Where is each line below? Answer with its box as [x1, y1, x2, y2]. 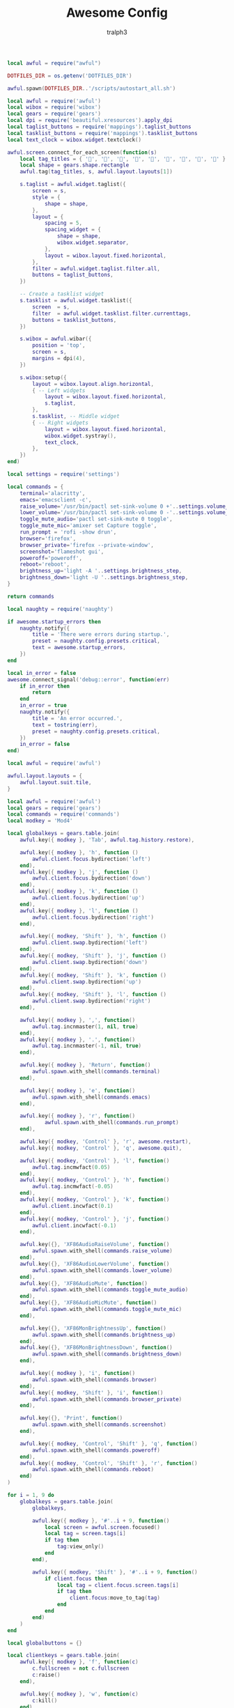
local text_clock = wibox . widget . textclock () [7, 136, 141, 143]
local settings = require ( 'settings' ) [7, 471, 120, 478]
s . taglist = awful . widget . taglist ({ [19, 181, 127, 188]
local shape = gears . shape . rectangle [19, 162, 130, 169]
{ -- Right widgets [32, 419, 89, 426]
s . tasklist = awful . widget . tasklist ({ [19, 297, 132, 304]
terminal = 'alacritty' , [19, 490, 86, 497]
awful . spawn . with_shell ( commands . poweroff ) [32, 1447, 160, 1454]
